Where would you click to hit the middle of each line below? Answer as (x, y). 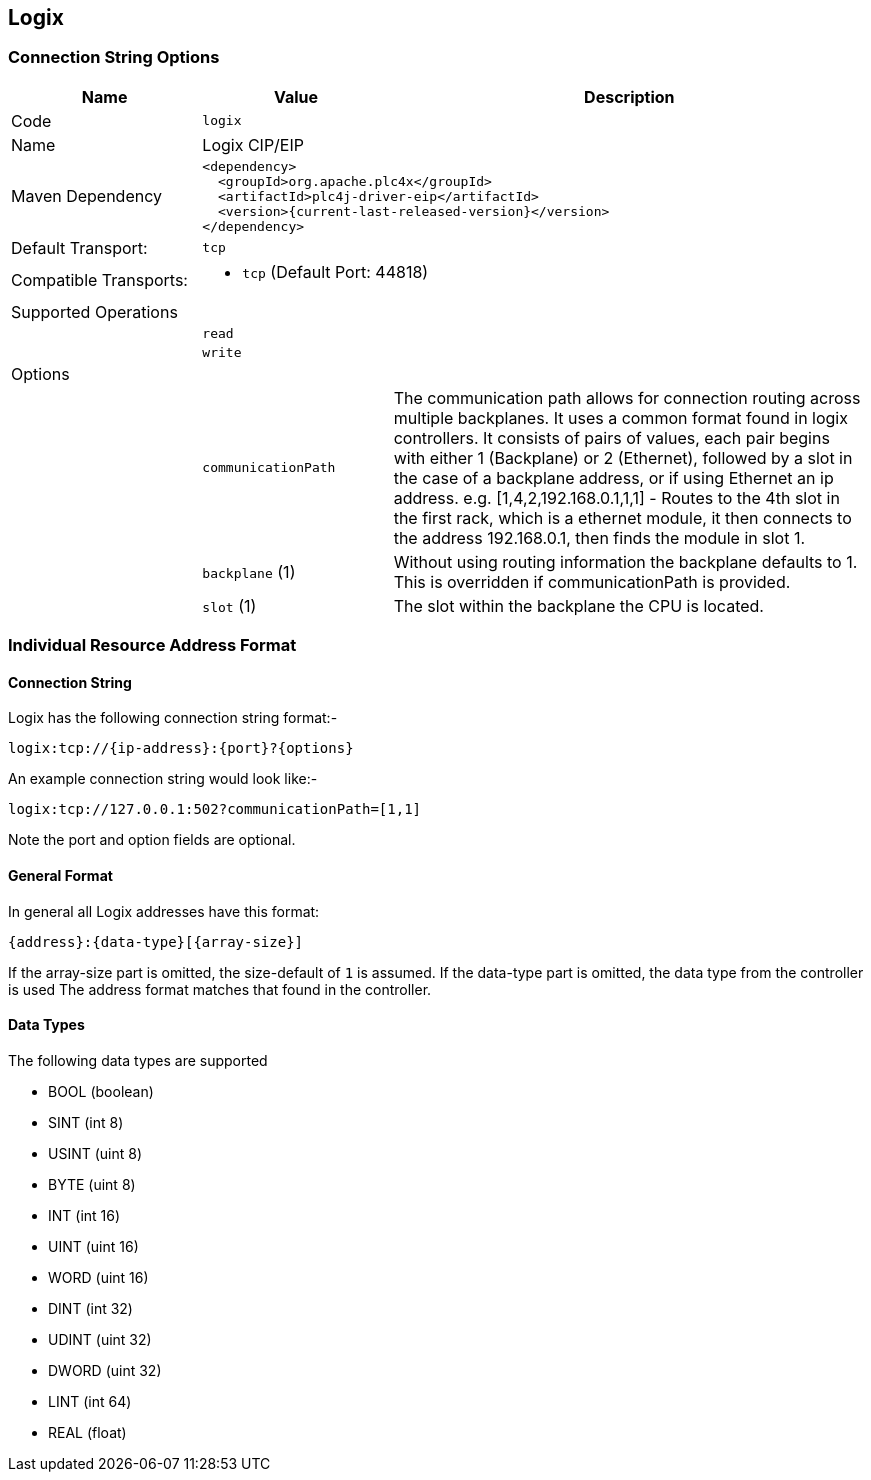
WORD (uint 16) (98, 1277)
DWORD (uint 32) (105, 1370)
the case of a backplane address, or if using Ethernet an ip (613, 477)
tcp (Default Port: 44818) (335, 271)
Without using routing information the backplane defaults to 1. (625, 561)
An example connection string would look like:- (163, 779)
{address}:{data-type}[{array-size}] (156, 941)
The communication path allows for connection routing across (627, 397)
